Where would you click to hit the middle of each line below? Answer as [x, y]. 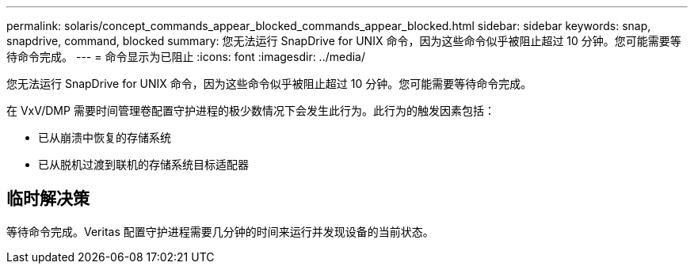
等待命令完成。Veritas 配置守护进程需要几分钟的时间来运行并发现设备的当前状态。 [220, 231]
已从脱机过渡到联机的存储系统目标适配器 [143, 164]
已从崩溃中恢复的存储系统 [105, 137]
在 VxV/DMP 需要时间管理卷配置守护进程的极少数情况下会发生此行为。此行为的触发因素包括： [251, 110]
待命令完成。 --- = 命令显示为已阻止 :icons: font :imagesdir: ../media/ [186, 57]
